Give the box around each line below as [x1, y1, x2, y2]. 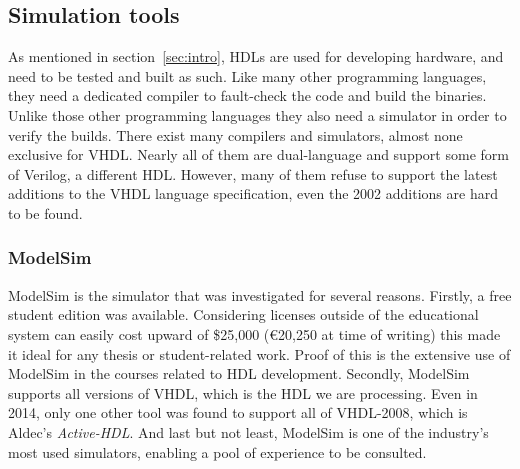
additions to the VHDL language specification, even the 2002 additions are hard [8, 183, 498, 204]
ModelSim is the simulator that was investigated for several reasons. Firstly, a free [8, 284, 512, 305]
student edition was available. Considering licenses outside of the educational [8, 304, 479, 325]
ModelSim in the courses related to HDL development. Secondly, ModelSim [8, 363, 470, 384]
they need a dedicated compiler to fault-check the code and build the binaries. [8, 85, 487, 106]
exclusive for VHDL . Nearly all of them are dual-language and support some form [8, 144, 509, 165]
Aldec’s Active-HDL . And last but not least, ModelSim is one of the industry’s [8, 421, 489, 442]
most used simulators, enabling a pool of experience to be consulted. [8, 441, 427, 462]
